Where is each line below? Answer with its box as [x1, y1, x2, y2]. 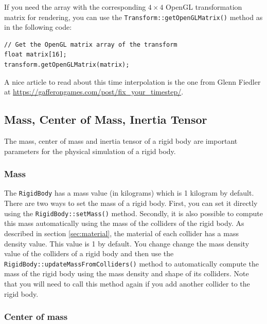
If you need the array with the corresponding [4, 2, 146, 12]
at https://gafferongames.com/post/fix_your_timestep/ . [4, 86, 184, 97]
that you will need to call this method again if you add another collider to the [4, 278, 250, 289]
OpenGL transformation [166, 2, 242, 12]
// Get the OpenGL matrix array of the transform [4, 41, 177, 48]
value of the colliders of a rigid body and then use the [4, 248, 174, 259]
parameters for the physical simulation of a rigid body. [4, 145, 176, 156]
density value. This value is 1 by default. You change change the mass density [4, 238, 250, 249]
